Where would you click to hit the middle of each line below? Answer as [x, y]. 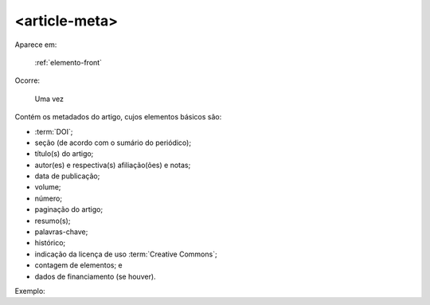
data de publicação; [67, 176]
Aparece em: [36, 45]
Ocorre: [27, 80]
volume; [48, 187]
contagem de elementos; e [78, 265]
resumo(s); [53, 221]
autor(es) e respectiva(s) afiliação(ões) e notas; [113, 165]
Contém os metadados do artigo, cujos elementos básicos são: [118, 117]
